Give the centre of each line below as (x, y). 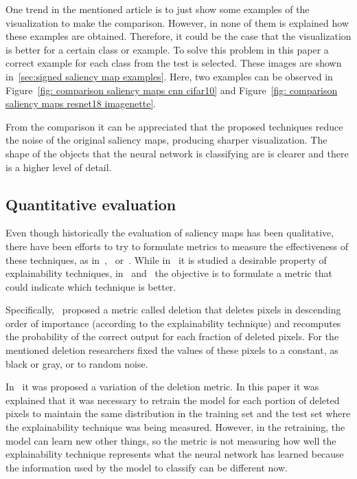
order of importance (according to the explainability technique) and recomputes (173, 323)
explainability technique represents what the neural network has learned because (175, 454)
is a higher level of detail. (59, 167)
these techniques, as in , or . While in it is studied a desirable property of (166, 259)
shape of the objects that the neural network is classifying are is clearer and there (177, 153)
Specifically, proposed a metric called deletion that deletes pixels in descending (173, 310)
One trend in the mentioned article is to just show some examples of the (158, 9)
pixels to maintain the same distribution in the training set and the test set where (178, 413)
